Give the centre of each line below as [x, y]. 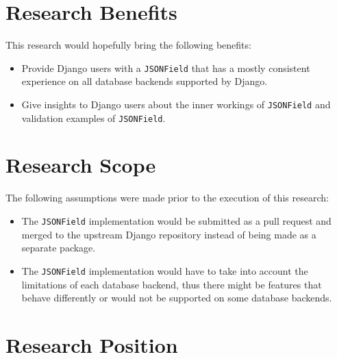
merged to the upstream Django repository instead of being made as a [169, 234]
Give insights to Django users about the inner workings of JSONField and [176, 104]
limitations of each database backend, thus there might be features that [172, 284]
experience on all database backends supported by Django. [145, 81]
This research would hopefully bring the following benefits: [128, 45]
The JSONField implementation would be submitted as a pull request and [176, 221]
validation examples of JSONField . [93, 117]
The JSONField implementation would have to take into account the [165, 270]
